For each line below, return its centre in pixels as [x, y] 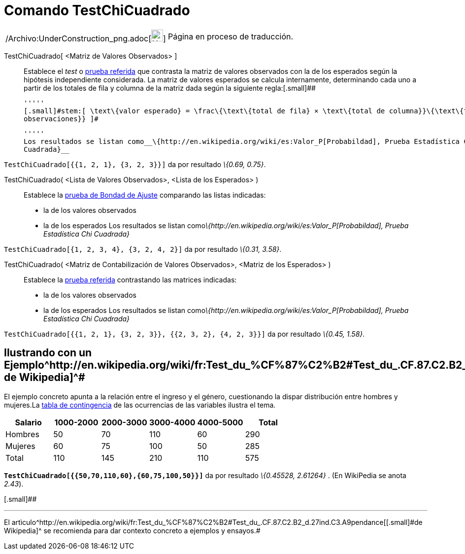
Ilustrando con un [48, 353]
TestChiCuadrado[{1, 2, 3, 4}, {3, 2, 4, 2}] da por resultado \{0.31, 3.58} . [143, 249]
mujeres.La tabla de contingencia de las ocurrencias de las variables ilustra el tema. [140, 405]
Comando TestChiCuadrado [97, 10]
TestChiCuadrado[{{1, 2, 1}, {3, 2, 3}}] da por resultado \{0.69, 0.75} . [135, 164]
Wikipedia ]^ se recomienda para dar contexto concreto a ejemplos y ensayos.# [132, 530]
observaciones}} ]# [61, 119]
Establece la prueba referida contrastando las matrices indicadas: [130, 279]
